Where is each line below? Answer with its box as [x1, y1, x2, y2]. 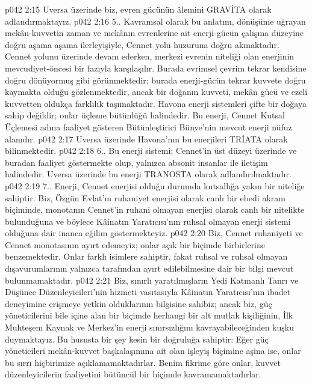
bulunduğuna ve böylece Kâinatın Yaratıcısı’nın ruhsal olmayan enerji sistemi [5, 215, 291, 227]
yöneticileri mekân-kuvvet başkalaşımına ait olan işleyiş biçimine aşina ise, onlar [5, 344, 301, 357]
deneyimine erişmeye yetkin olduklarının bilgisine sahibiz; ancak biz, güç [5, 297, 272, 309]
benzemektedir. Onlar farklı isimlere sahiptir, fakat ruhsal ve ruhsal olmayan [5, 250, 288, 263]
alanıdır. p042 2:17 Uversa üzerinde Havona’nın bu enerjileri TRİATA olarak [5, 132, 288, 145]
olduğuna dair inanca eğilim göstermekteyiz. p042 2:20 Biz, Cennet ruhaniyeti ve [5, 227, 303, 239]
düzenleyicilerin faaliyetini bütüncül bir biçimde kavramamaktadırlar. [5, 368, 261, 380]
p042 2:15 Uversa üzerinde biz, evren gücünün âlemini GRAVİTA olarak [5, 3, 272, 15]
